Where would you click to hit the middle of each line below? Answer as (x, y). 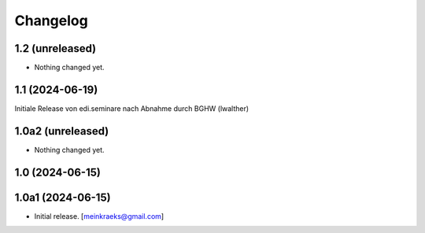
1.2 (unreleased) (55, 48)
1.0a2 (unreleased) (62, 131)
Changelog (51, 20)
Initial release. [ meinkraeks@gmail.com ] (99, 216)
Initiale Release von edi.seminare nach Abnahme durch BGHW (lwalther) (132, 108)
